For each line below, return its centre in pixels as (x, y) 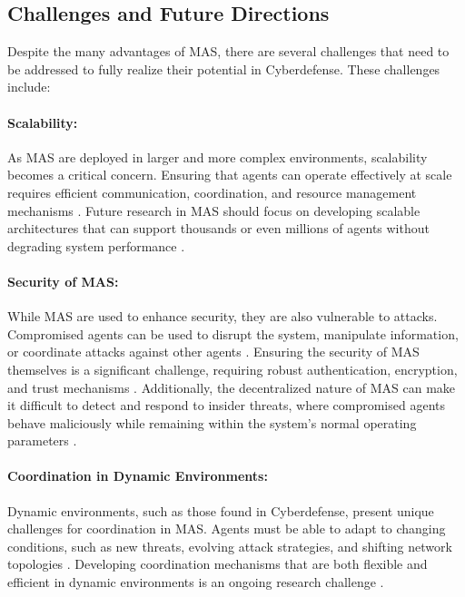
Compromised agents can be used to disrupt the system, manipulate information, (233, 333)
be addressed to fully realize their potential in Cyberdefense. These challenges (224, 69)
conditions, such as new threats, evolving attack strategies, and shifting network (230, 546)
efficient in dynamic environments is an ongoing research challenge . (196, 582)
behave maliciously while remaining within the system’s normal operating (212, 422)
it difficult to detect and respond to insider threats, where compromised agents (227, 405)
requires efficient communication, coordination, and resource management (212, 192)
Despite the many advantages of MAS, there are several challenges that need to (228, 51)
